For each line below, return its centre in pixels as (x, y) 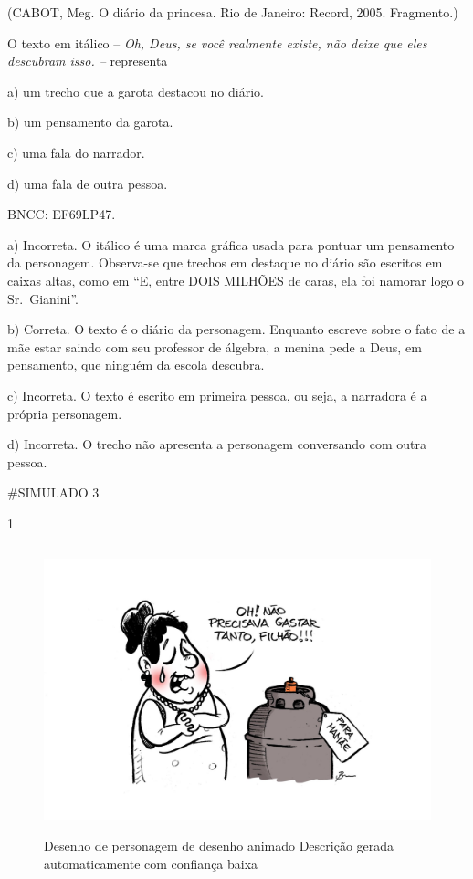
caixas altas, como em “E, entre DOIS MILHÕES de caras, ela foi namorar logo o (236, 280)
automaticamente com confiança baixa (151, 863)
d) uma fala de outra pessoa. (88, 183)
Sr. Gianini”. (43, 298)
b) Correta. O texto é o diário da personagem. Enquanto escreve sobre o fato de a (236, 329)
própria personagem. (65, 413)
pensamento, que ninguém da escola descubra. (136, 365)
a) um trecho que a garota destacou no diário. (136, 91)
